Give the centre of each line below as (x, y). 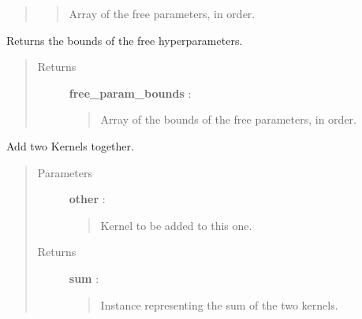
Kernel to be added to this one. (176, 225)
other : (87, 199)
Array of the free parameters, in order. (162, 13)
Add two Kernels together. (70, 145)
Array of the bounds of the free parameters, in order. (228, 119)
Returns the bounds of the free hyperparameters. (125, 40)
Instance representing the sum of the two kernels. (219, 304)
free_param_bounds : (130, 93)
